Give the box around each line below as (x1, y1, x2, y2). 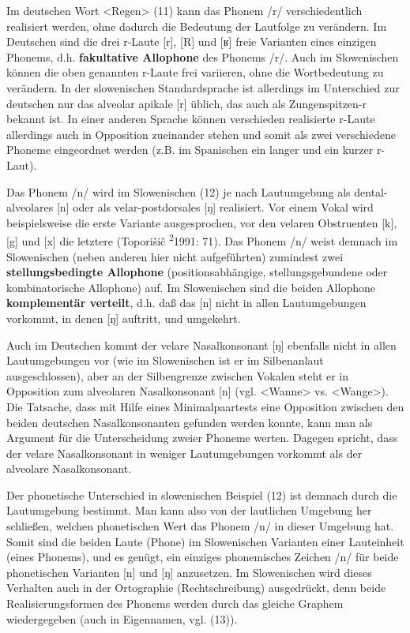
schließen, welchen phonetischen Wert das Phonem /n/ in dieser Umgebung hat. (6, 518, 394, 534)
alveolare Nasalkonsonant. (6, 460, 132, 477)
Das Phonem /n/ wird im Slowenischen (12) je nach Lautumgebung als (6, 183, 351, 200)
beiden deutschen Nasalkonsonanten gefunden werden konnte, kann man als (6, 414, 373, 430)
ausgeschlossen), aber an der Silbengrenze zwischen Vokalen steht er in (6, 367, 349, 384)
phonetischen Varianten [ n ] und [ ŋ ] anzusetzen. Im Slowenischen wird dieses (6, 564, 372, 580)
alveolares (6, 199, 54, 215)
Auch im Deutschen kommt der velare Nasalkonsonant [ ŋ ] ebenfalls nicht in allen (6, 336, 397, 353)
